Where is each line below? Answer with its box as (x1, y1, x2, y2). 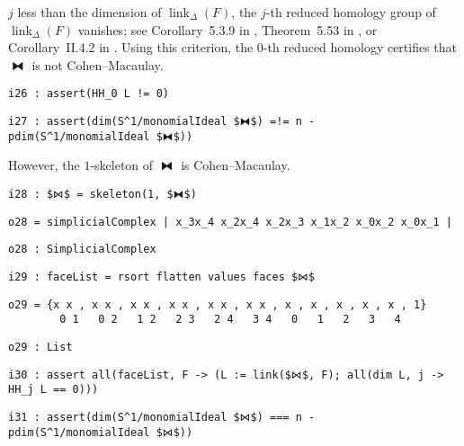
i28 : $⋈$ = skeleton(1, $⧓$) (8, 187, 197, 201)
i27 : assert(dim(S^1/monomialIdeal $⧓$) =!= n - (8, 115, 316, 129)
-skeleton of (90, 156, 154, 174)
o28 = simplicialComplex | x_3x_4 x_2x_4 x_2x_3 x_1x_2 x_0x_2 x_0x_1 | (8, 215, 452, 228)
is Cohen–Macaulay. (181, 156, 290, 174)
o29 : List (8, 340, 73, 353)
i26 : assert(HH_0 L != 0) (8, 87, 169, 101)
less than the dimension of (17, 3, 162, 21)
